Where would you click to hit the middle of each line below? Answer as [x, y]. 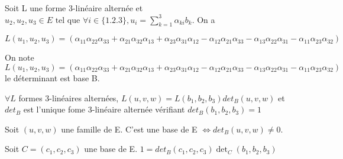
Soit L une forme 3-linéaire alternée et [74, 8]
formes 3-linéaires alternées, [69, 97]
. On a [203, 19]
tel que [68, 20]
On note [20, 57]
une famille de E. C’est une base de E [129, 129]
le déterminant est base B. [52, 77]
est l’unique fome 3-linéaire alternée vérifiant [104, 109]
